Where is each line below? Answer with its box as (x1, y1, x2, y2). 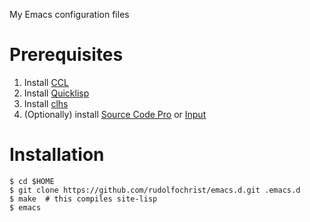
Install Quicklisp (23, 87, 90, 99)
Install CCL (23, 76, 69, 88)
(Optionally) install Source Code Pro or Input (23, 108, 207, 120)
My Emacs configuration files (9, 9, 130, 20)
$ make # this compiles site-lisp (9, 194, 158, 204)
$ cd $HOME (9, 176, 55, 186)
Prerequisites (9, 44, 124, 66)
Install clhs (23, 97, 69, 109)
